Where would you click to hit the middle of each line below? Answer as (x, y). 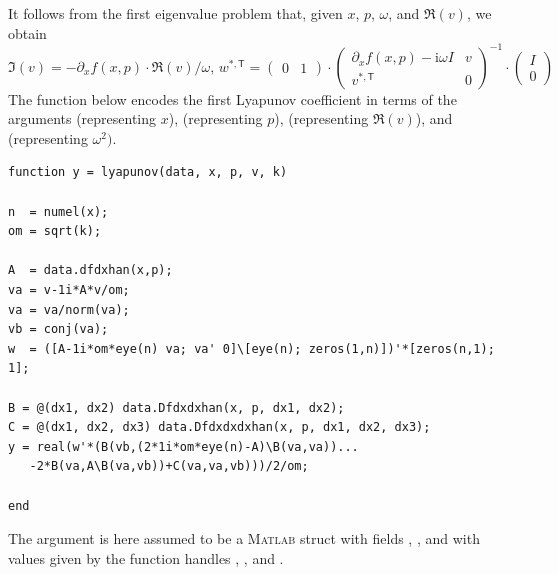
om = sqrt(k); (55, 231)
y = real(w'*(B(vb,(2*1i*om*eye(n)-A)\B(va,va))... (183, 446)
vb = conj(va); (58, 329)
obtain (27, 32)
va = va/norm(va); (69, 309)
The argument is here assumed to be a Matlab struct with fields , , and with (244, 538)
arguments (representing (82, 118)
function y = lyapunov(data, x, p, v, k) (148, 172)
